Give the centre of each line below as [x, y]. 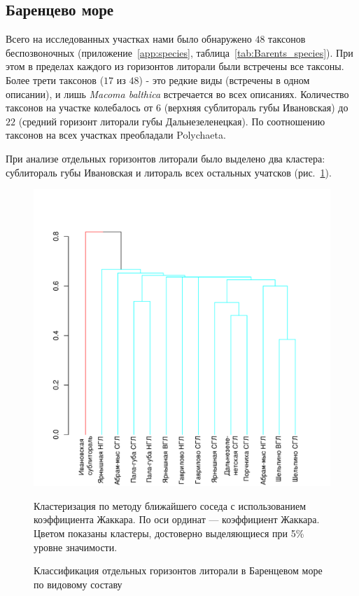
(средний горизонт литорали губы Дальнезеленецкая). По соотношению [172, 121]
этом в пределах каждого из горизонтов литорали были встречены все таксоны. [175, 66]
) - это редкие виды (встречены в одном [224, 79]
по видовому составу [78, 584]
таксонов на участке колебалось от [79, 108]
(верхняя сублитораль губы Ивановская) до [256, 108]
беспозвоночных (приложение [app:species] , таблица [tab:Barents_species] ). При [179, 52]
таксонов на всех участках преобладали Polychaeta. [116, 135]
